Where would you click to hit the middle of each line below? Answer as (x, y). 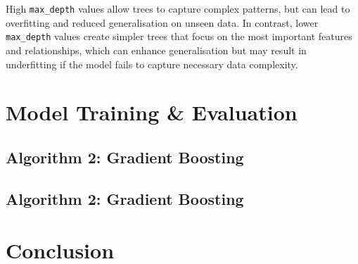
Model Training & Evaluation (152, 112)
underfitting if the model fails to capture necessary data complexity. (152, 64)
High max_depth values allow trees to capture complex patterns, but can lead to (178, 8)
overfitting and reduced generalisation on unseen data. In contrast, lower (162, 22)
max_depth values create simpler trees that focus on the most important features (179, 36)
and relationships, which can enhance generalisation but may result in (156, 50)
